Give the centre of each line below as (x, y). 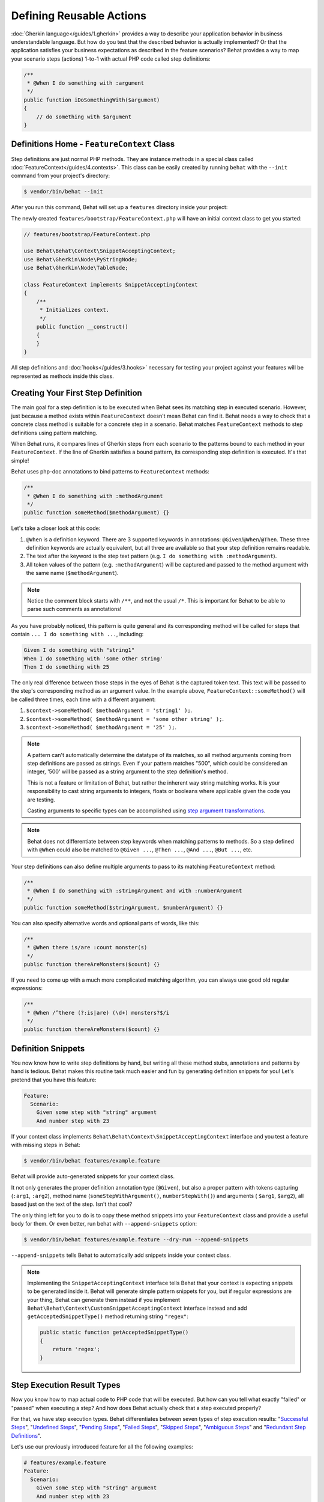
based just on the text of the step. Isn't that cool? (72, 1204)
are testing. (41, 800)
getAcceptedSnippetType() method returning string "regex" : (108, 1316)
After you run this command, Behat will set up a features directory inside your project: (119, 207)
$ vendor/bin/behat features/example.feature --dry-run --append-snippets (136, 1240)
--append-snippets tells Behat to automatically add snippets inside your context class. (121, 1255)
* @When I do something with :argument (85, 83)
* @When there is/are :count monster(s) (87, 947)
